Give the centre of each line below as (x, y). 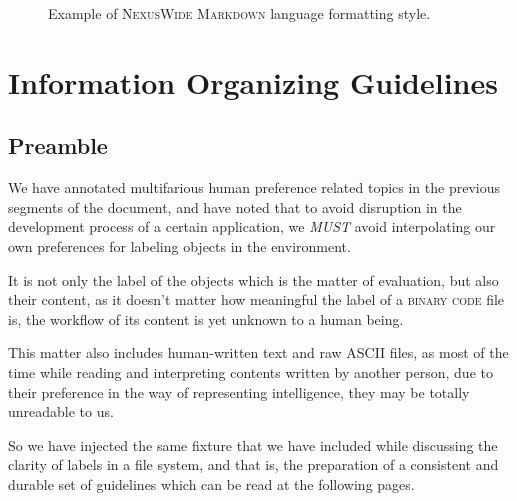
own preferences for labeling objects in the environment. (179, 245)
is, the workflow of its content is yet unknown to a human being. (206, 318)
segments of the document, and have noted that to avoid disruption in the (235, 206)
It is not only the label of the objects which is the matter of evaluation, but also (253, 279)
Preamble (58, 145)
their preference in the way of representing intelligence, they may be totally (239, 391)
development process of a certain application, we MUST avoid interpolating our (252, 226)
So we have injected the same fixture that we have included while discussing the (253, 444)
